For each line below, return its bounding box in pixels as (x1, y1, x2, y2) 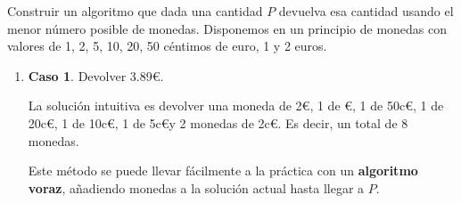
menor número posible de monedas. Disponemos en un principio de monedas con (7, 19, 448, 37)
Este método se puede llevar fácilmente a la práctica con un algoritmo (28, 161, 418, 180)
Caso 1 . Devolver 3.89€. (28, 66, 164, 85)
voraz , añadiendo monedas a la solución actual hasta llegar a (28, 178, 365, 197)
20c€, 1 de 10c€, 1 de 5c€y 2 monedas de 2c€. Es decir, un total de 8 (28, 113, 408, 132)
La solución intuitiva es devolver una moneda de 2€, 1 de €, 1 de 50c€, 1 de (28, 96, 444, 115)
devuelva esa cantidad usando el (278, 2, 454, 20)
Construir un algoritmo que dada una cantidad (7, 2, 263, 20)
